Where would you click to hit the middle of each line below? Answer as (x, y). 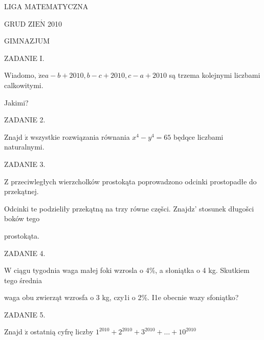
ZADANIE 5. (25, 314)
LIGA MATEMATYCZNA (46, 6)
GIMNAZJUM (27, 41)
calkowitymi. (24, 85)
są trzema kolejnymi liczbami (215, 75)
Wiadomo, (20, 75)
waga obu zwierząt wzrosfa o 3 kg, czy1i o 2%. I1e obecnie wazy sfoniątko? (122, 297)
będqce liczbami (199, 136)
